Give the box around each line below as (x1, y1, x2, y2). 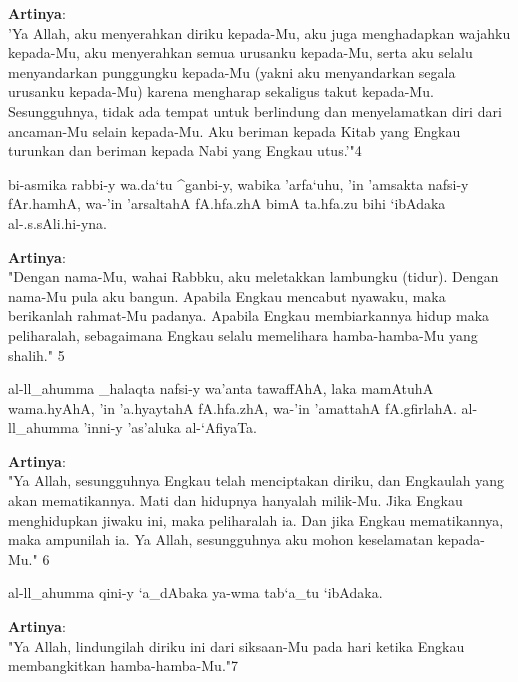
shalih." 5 (8, 344, 65, 365)
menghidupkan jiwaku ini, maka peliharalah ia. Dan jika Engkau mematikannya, (8, 509, 504, 530)
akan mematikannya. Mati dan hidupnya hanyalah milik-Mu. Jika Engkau (8, 490, 463, 511)
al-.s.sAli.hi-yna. (8, 212, 107, 233)
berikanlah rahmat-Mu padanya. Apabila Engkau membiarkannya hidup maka (8, 305, 490, 326)
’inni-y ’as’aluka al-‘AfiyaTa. (83, 417, 258, 438)
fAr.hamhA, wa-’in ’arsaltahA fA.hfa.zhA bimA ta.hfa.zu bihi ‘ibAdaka (8, 193, 446, 214)
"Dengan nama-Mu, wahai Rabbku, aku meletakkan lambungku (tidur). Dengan (8, 266, 499, 287)
